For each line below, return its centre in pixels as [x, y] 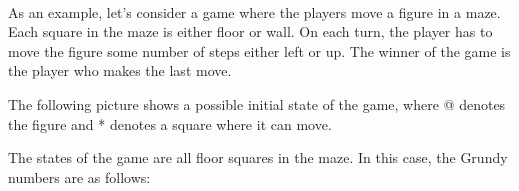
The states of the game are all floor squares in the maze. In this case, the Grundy [258, 157]
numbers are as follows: [79, 176]
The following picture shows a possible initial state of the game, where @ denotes [257, 103]
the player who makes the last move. [120, 70]
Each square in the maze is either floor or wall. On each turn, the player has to [250, 31]
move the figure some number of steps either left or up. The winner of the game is [259, 50]
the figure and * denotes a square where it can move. [170, 123]
